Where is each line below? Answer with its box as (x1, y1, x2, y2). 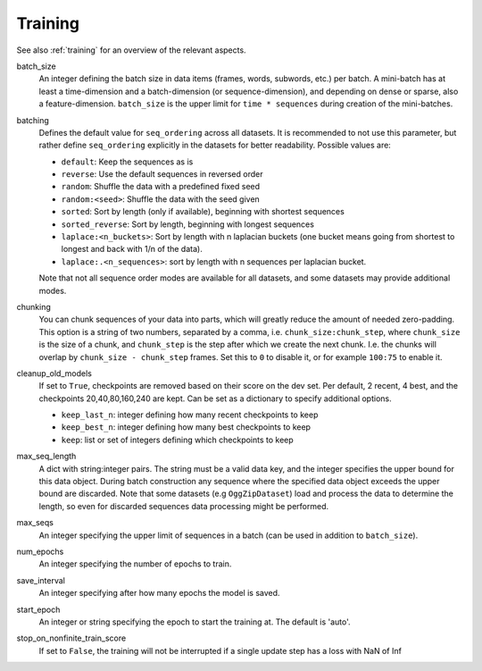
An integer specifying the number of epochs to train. (38, 558, 232, 569)
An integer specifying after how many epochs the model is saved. (38, 588, 280, 599)
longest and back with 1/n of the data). (61, 244, 203, 255)
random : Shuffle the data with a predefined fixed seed (61, 181, 261, 192)
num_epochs (16, 546, 64, 557)
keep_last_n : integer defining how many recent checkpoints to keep (61, 409, 319, 420)
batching (16, 114, 49, 125)
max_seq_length (16, 451, 77, 462)
